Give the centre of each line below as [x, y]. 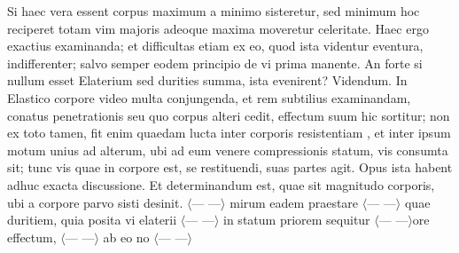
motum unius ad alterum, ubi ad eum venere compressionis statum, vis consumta [228, 150]
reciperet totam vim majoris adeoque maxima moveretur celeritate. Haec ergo [218, 28]
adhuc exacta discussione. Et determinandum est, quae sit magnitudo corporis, [221, 184]
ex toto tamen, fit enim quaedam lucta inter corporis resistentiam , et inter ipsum [229, 133]
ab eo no [126, 237]
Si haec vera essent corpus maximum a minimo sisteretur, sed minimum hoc [214, 11]
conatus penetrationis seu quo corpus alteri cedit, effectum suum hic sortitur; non [229, 115]
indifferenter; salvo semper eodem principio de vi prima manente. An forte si [215, 63]
